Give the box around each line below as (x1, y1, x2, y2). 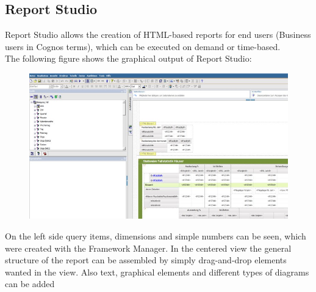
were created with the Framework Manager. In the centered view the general (5, 241, 292, 254)
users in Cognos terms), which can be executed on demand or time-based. (5, 40, 281, 53)
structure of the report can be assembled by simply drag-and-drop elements (5, 254, 287, 266)
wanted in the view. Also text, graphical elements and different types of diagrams (5, 265, 309, 278)
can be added (5, 277, 55, 290)
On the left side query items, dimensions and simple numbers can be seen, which (5, 229, 306, 242)
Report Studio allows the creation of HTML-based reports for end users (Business (5, 28, 311, 41)
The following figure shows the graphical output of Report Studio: (5, 52, 252, 65)
